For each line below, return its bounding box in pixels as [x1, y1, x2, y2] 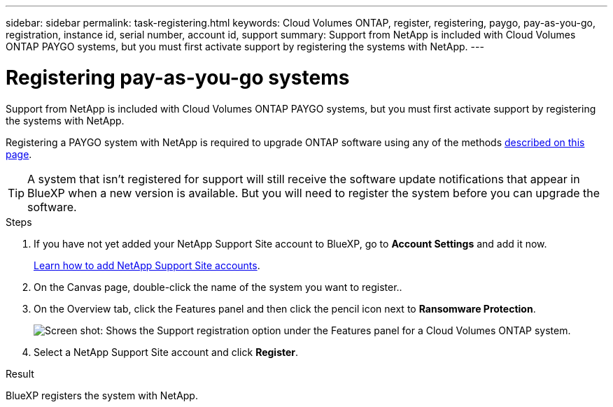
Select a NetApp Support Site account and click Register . [34, 345, 299, 358]
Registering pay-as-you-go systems [6, 65, 350, 90]
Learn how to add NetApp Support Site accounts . [34, 259, 260, 271]
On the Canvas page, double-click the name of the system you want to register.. [34, 280, 402, 293]
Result [6, 367, 34, 380]
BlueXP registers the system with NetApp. [6, 389, 198, 401]
